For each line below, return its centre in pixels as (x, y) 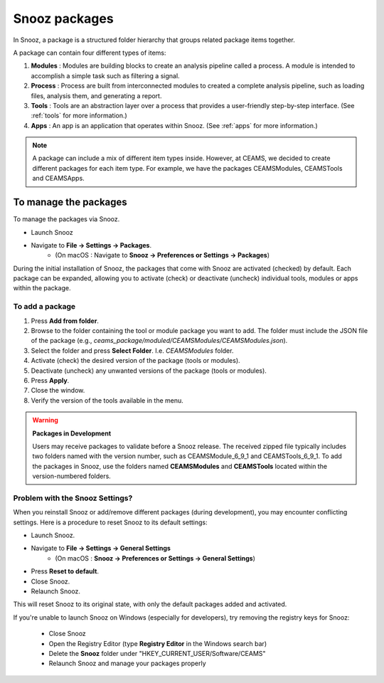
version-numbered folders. (72, 476)
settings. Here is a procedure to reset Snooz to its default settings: (110, 522)
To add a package (44, 307)
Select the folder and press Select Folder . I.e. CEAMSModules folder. (132, 350)
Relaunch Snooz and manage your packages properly (127, 663)
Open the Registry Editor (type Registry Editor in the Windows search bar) (158, 643)
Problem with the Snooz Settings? (73, 498)
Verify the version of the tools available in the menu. (107, 400)
